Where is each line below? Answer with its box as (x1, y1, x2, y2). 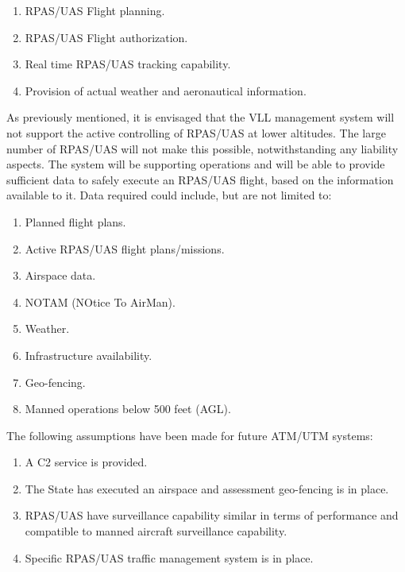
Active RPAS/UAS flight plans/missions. (25, 240, 225, 257)
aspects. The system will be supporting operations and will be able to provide (6, 156, 385, 172)
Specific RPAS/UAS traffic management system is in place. (25, 549, 314, 566)
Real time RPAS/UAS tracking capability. (25, 56, 231, 72)
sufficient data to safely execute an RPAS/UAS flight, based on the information (6, 171, 394, 187)
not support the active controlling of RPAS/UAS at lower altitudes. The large (6, 124, 386, 141)
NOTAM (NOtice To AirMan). (25, 293, 175, 310)
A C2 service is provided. (25, 454, 148, 470)
